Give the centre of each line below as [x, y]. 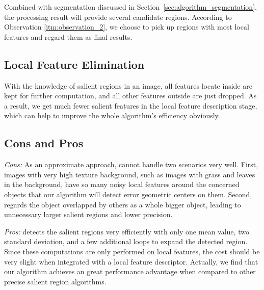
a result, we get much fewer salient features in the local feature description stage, [131, 105]
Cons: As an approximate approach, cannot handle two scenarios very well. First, [131, 164]
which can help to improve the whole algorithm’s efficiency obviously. [112, 115]
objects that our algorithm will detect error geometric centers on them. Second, [128, 194]
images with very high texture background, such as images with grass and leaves [130, 174]
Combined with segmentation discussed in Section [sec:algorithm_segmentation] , [130, 7]
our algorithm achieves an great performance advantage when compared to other [130, 271]
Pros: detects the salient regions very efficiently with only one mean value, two [127, 231]
